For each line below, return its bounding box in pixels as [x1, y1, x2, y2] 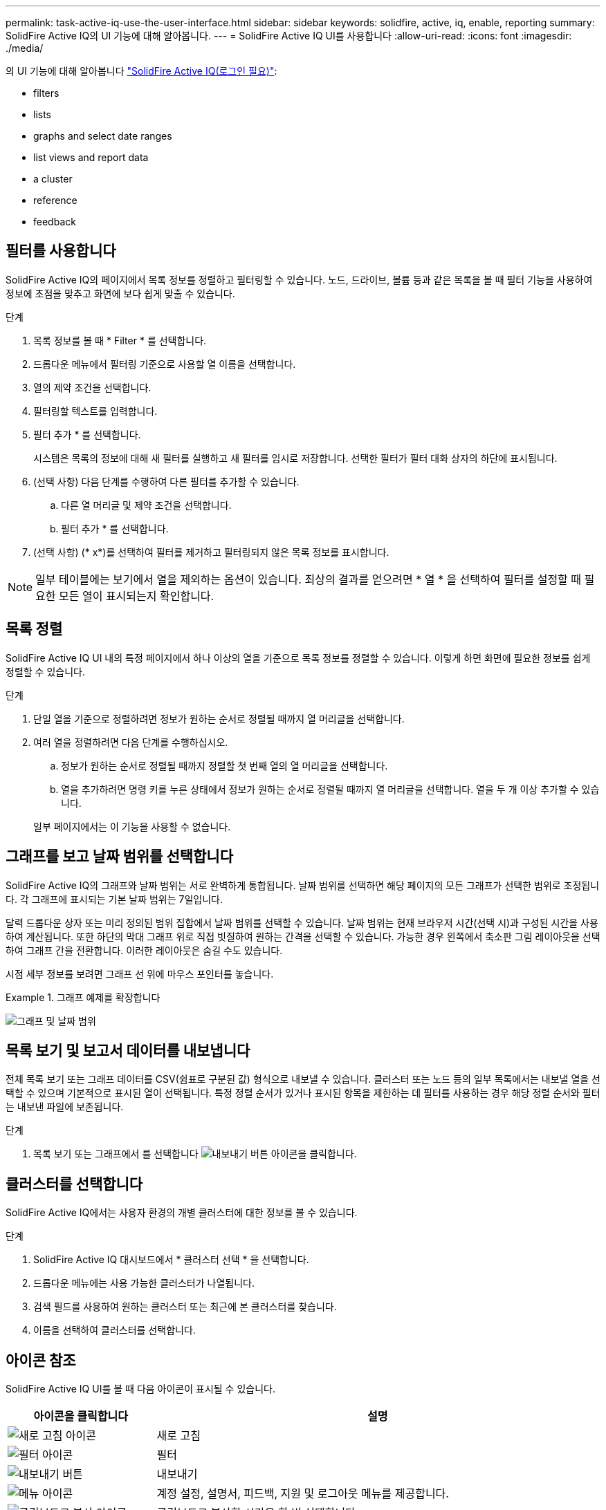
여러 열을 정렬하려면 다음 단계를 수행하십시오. [33, 736, 228, 748]
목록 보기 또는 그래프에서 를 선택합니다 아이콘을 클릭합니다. [33, 1148, 357, 1160]
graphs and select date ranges [33, 130, 172, 142]
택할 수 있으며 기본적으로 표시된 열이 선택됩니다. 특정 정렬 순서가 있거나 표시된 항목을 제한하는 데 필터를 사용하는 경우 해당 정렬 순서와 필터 [6, 1087, 600, 1099]
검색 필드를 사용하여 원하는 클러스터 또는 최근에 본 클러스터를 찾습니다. [33, 1301, 337, 1313]
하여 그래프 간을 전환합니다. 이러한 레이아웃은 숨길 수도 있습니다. [6, 944, 283, 956]
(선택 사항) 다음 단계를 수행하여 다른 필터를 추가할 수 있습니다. [33, 475, 300, 487]
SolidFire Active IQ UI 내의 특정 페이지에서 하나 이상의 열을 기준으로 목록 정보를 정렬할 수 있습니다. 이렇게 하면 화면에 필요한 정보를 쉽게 [6, 651, 591, 664]
